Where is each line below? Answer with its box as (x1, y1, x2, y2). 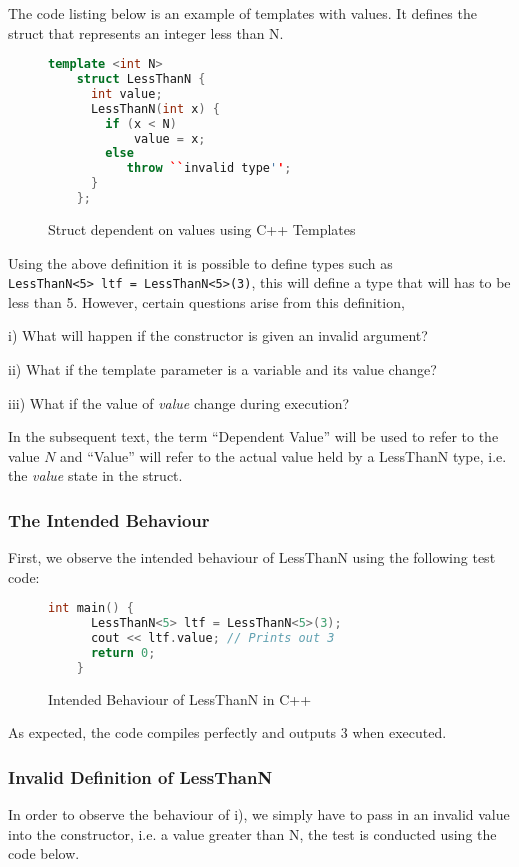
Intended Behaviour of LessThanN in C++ (48, 688, 312, 709)
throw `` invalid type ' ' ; (126, 161, 292, 176)
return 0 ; (90, 645, 156, 660)
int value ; (90, 86, 163, 101)
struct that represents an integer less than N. (8, 22, 284, 43)
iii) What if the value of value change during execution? (8, 392, 350, 413)
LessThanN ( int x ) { (90, 101, 220, 116)
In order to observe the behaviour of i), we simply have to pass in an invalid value (8, 804, 510, 825)
